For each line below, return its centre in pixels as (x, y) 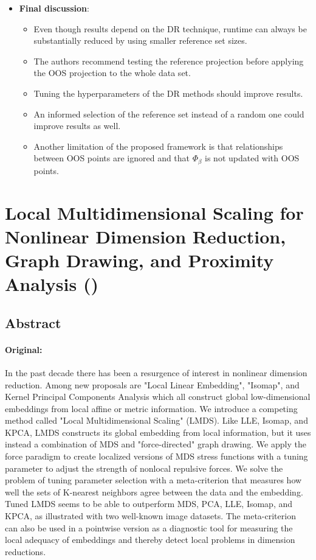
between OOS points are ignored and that (112, 158)
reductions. (26, 551)
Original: (24, 349)
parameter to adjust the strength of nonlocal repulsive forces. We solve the (144, 468)
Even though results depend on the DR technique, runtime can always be (170, 28)
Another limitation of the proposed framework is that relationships (158, 146)
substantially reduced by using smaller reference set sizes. (140, 40)
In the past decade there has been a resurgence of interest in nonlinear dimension (156, 372)
